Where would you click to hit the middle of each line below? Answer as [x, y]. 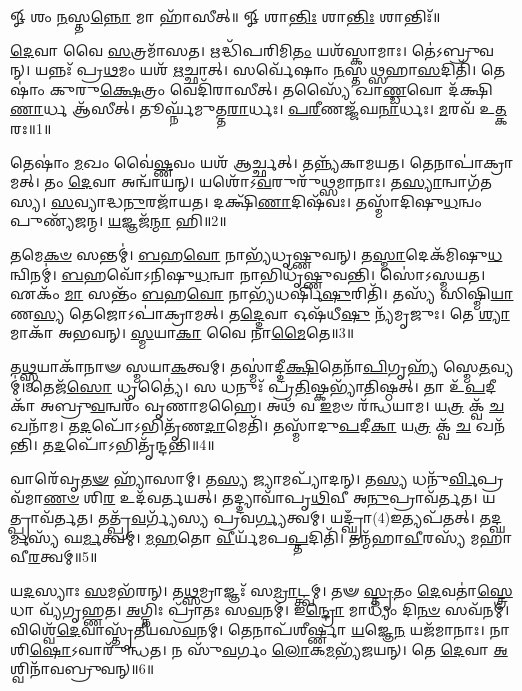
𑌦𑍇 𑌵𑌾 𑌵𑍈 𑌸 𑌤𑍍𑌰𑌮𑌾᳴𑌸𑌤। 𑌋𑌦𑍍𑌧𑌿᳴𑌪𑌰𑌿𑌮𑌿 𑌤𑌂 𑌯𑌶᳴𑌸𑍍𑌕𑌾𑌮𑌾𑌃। [208, 49]
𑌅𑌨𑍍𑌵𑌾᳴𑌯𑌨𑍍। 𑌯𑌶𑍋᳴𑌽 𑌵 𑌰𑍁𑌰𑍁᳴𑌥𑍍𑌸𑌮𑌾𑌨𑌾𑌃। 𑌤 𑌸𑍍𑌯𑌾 [281, 181]
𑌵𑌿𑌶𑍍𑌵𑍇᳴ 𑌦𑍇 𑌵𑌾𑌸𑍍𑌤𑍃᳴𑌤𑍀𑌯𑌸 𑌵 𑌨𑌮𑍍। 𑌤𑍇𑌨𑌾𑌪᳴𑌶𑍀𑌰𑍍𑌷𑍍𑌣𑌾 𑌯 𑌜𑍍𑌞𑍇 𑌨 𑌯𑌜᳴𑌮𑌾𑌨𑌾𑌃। [247, 629]
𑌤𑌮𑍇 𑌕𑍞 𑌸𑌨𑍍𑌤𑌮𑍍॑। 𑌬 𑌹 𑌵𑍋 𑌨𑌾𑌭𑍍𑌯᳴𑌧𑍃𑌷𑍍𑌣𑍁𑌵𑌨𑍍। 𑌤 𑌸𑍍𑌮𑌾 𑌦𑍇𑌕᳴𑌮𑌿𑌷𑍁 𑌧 [256, 253]
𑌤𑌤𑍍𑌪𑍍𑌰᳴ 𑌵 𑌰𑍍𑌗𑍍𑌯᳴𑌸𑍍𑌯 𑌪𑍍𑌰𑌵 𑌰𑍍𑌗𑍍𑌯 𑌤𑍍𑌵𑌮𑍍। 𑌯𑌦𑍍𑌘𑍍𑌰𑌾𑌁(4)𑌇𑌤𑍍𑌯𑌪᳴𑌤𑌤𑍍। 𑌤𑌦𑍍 [300, 517]
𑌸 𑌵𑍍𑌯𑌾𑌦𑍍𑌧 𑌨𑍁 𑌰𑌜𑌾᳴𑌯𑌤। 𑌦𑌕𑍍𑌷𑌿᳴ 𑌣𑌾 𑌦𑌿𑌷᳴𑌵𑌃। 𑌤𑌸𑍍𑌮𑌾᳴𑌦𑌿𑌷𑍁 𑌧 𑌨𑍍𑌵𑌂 [266, 200]
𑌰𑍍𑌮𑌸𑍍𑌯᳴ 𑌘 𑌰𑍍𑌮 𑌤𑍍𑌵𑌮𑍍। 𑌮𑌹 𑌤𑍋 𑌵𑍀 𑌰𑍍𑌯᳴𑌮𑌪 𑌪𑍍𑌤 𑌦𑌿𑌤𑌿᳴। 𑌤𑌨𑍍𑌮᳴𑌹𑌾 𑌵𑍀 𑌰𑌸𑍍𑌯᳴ [238, 536]
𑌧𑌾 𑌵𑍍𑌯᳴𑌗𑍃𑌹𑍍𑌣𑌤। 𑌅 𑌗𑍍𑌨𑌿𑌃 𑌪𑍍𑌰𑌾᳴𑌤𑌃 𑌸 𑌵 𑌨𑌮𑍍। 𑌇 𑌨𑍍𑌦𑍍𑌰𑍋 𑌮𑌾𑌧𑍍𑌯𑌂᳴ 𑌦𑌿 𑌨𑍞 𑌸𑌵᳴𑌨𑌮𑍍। [260, 609]
